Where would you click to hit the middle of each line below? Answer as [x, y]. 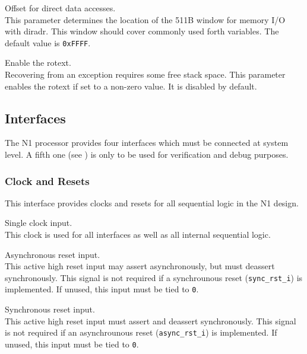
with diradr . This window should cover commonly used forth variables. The [142, 31]
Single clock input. [39, 223]
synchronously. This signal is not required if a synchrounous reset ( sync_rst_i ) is [154, 277]
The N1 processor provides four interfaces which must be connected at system [147, 143]
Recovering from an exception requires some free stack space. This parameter [145, 74]
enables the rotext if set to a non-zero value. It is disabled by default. [131, 86]
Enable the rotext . [38, 63]
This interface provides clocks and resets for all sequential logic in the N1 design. [152, 202]
